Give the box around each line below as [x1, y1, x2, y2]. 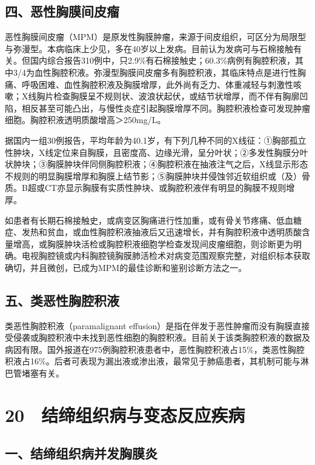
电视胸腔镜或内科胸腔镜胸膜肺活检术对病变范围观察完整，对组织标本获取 [21, 249, 310, 262]
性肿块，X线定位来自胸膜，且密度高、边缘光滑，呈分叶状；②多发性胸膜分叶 [5, 146, 308, 158]
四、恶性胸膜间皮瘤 [5, 2, 119, 21]
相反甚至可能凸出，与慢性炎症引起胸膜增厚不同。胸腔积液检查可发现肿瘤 [21, 101, 310, 114]
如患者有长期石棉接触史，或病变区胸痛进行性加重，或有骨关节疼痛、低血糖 [5, 213, 302, 226]
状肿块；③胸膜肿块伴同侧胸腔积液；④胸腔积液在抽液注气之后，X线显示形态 [5, 158, 308, 170]
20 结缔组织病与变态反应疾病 [5, 402, 245, 427]
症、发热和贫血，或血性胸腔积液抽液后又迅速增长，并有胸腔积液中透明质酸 [5, 226, 302, 238]
